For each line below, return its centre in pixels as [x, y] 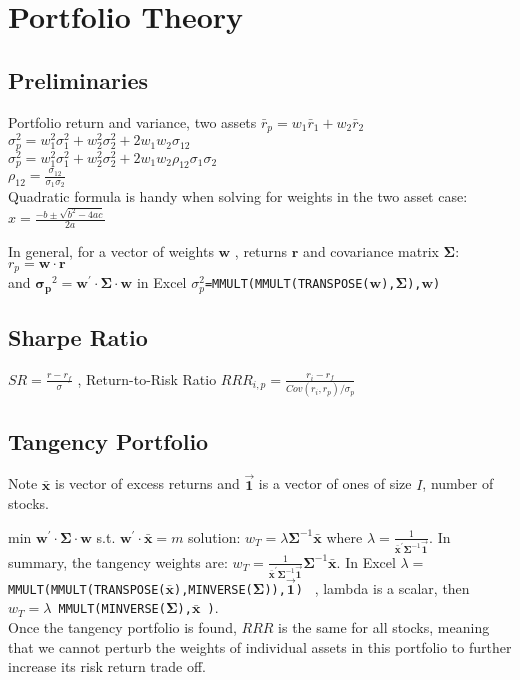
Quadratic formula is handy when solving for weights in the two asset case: [238, 196]
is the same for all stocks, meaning [384, 627]
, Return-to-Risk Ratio [147, 378]
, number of [458, 483]
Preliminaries [78, 79]
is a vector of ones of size [335, 483]
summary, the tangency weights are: [118, 561]
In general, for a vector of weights [111, 251]
